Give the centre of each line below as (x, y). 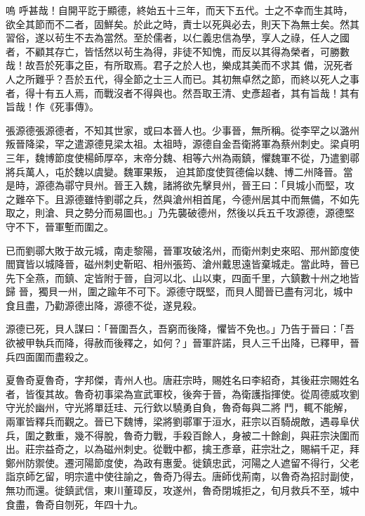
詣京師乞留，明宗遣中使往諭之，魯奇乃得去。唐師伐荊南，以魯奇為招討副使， (182, 476)
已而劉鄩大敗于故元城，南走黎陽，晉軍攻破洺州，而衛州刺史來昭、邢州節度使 (182, 250)
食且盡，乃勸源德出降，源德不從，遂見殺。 (104, 305)
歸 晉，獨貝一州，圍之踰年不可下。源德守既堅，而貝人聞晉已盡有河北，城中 (179, 291)
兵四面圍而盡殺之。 (50, 356)
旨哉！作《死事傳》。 (52, 107)
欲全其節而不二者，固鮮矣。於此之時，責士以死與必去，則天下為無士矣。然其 (182, 24)
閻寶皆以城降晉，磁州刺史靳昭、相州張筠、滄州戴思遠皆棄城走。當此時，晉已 (182, 264)
